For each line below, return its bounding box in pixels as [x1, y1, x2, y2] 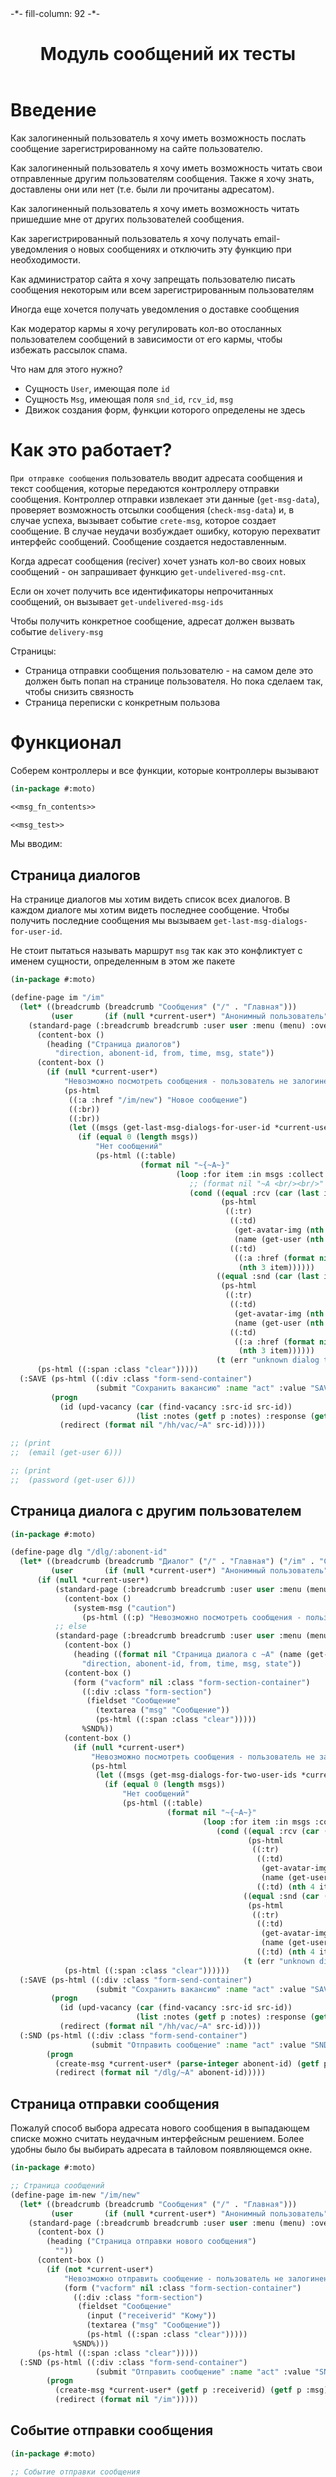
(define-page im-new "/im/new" [10, 2190, 141, 2200]
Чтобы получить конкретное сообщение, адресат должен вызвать [10, 615, 295, 627]
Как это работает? [10, 439, 173, 462]
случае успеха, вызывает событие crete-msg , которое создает [10, 514, 277, 526]
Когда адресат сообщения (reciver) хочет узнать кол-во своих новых [10, 555, 307, 567]
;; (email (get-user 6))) [10, 1448, 123, 1458]
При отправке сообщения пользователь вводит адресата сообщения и [10, 472, 303, 484]
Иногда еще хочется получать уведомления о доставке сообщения [10, 303, 300, 315]
